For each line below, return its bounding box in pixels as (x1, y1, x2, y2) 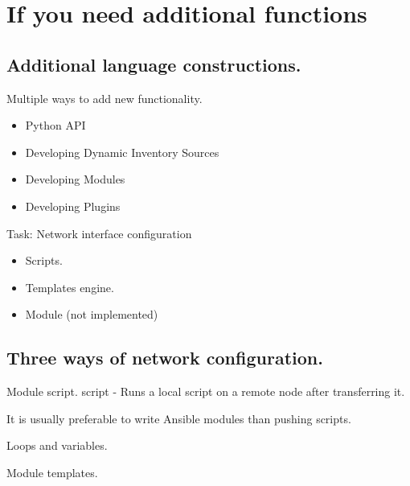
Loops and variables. (6, 437, 108, 454)
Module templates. (6, 463, 98, 480)
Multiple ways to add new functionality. (6, 89, 203, 106)
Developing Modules (25, 171, 125, 187)
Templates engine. (25, 278, 114, 295)
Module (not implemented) (25, 306, 158, 323)
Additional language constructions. (6, 51, 301, 76)
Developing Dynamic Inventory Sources (25, 143, 219, 160)
